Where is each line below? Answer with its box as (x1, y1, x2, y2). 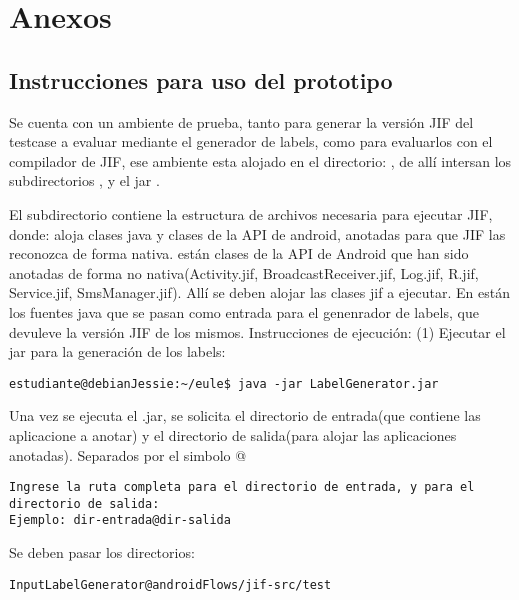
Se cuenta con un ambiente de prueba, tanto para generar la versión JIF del (9, 111, 474, 132)
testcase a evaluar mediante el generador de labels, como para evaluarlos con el (9, 131, 493, 152)
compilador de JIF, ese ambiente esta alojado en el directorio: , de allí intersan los (9, 150, 512, 171)
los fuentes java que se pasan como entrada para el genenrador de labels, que (9, 301, 479, 322)
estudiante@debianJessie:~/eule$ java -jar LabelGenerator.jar (9, 376, 439, 391)
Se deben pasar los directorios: (9, 542, 195, 563)
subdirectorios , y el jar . (9, 170, 160, 191)
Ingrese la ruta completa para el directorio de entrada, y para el (9, 480, 475, 495)
